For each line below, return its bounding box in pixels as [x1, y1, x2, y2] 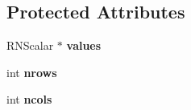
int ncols [6, 91, 52, 108]
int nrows [6, 63, 57, 80]
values [66, 37, 102, 54]
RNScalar [6, 37, 54, 54]
